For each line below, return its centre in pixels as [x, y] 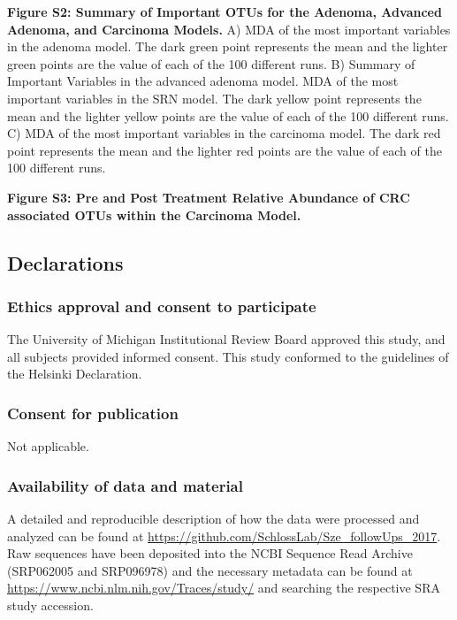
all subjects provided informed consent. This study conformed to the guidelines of [228, 356]
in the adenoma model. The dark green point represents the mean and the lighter [228, 46]
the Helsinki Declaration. [75, 374]
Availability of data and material [125, 485]
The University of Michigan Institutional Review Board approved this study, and [226, 339]
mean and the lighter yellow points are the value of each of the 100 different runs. [228, 115]
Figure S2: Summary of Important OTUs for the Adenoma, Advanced [225, 11]
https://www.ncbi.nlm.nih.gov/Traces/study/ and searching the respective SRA [224, 588]
